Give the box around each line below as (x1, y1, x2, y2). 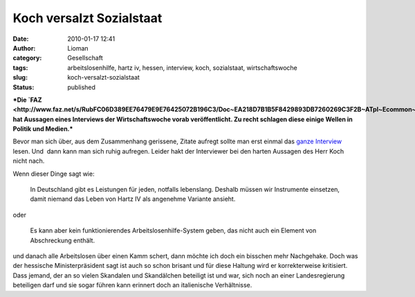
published (67, 83, 96, 91)
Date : (12, 35, 29, 43)
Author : (12, 44, 36, 52)
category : (12, 54, 42, 62)
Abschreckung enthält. (30, 236, 95, 244)
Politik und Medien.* (12, 125, 73, 133)
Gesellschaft (67, 54, 103, 62)
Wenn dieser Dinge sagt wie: (12, 170, 95, 178)
